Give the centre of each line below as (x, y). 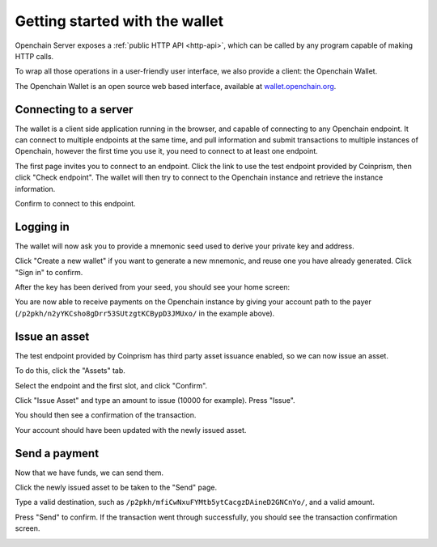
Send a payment (57, 453)
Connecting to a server (74, 109)
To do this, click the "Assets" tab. (70, 371)
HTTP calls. (34, 56)
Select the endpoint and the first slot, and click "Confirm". (111, 385)
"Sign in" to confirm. (49, 272)
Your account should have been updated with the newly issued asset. (131, 430)
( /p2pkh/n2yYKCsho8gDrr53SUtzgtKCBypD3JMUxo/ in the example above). (145, 313)
